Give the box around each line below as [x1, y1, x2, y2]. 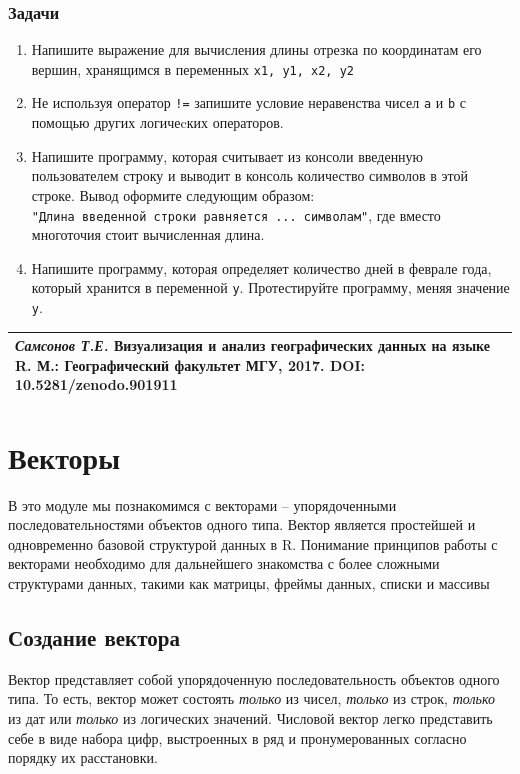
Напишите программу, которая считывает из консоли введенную [31, 145, 424, 166]
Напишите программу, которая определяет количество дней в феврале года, [31, 257, 492, 278]
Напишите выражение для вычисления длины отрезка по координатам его [31, 39, 482, 60]
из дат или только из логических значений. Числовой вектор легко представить [8, 707, 493, 728]
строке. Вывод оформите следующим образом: [31, 184, 315, 205]
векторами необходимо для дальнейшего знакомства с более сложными [8, 553, 440, 574]
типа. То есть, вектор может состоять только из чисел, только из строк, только [8, 688, 495, 709]
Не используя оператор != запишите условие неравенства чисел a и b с [31, 92, 466, 113]
